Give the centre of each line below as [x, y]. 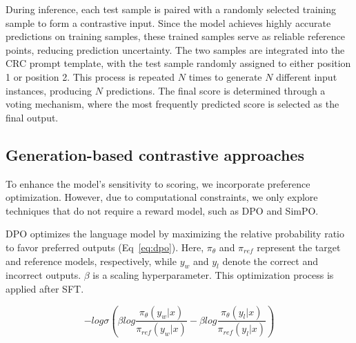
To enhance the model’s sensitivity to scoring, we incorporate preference [158, 183]
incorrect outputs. [43, 275]
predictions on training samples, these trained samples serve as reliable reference [176, 36]
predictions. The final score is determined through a [216, 90]
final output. [32, 117]
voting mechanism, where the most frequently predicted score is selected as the [172, 104]
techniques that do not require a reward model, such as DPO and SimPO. [162, 210]
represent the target [299, 247]
